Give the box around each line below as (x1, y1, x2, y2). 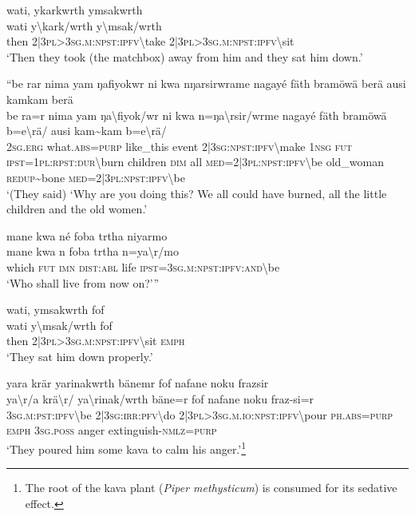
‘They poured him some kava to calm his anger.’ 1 (6, 438, 247, 457)
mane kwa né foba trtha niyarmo (6, 227, 168, 244)
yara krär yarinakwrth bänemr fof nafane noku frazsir (6, 375, 269, 391)
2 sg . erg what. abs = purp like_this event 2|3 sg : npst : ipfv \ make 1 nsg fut (6, 137, 352, 154)
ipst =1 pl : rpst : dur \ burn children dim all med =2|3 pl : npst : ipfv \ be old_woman (6, 153, 385, 170)
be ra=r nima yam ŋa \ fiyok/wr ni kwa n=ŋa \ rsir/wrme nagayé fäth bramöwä (6, 106, 387, 123)
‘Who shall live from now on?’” (6, 274, 160, 291)
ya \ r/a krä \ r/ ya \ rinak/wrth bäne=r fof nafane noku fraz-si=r (6, 391, 314, 407)
